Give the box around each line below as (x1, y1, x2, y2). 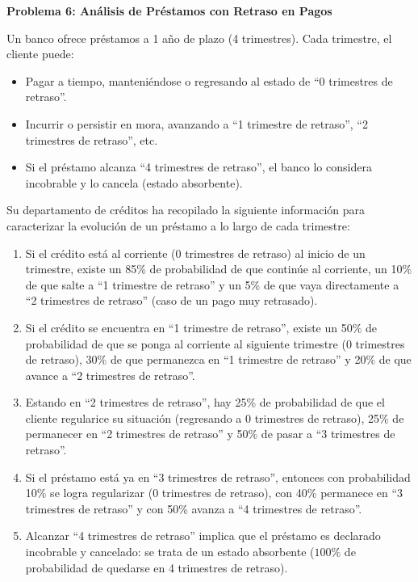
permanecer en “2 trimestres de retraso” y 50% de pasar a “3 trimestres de (25, 425, 395, 442)
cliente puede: (6, 45, 74, 62)
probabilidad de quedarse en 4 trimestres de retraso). (25, 559, 288, 576)
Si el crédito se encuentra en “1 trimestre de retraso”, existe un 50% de (25, 318, 378, 335)
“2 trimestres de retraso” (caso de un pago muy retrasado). (25, 292, 318, 309)
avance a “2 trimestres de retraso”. (25, 366, 195, 383)
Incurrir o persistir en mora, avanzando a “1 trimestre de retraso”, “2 (25, 115, 368, 132)
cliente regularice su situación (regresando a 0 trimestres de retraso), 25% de (25, 409, 404, 426)
